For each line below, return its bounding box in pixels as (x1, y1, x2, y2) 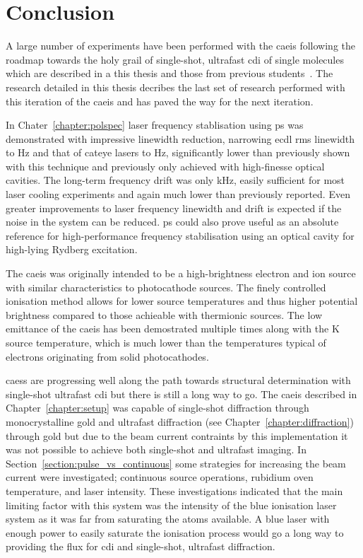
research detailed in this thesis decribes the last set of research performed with (6, 79, 345, 94)
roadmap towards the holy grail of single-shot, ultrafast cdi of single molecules (6, 52, 344, 66)
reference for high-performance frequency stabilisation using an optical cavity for (6, 228, 355, 243)
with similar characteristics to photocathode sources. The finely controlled (6, 279, 326, 294)
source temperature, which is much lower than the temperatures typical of (6, 335, 326, 349)
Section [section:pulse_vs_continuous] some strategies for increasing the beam (6, 455, 346, 470)
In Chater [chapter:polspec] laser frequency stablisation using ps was (6, 117, 304, 132)
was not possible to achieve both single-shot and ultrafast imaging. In (6, 442, 307, 457)
